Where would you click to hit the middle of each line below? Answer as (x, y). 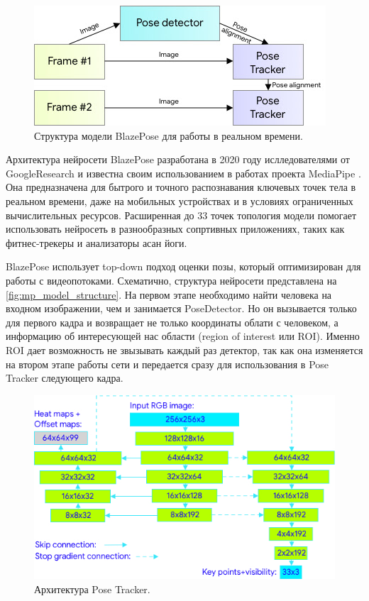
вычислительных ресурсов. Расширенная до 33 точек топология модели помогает (181, 215)
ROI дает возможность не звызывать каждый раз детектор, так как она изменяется (184, 349)
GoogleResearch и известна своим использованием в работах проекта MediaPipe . (183, 173)
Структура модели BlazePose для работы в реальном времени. (169, 135)
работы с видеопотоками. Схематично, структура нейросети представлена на (171, 280)
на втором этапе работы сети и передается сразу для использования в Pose (167, 364)
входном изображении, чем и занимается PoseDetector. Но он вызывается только (181, 308)
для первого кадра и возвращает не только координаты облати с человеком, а (172, 322)
